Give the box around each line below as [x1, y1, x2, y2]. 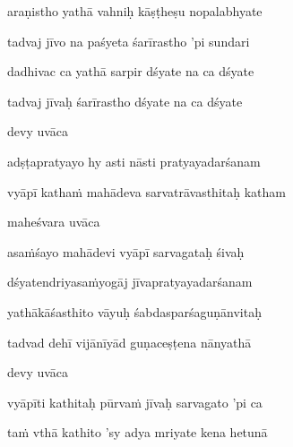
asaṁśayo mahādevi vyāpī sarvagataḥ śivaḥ [7, 242, 245, 261]
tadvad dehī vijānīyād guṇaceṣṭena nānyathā [7, 332, 252, 351]
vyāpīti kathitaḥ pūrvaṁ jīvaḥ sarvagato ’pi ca [7, 392, 263, 411]
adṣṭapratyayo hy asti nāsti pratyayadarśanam [7, 151, 261, 170]
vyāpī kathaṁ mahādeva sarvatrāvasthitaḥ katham [7, 182, 286, 201]
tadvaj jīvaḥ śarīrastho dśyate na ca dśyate [7, 91, 243, 110]
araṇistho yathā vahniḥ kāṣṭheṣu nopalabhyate [7, 2, 263, 20]
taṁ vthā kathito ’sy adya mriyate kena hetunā [7, 423, 268, 442]
